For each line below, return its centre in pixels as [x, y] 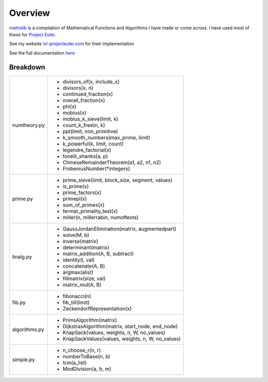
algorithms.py [28, 329]
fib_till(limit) [76, 302]
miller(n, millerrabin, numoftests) [101, 217]
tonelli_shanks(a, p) [85, 156]
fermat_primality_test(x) [90, 211]
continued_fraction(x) [88, 94]
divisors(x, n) [78, 88]
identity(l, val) [79, 260]
